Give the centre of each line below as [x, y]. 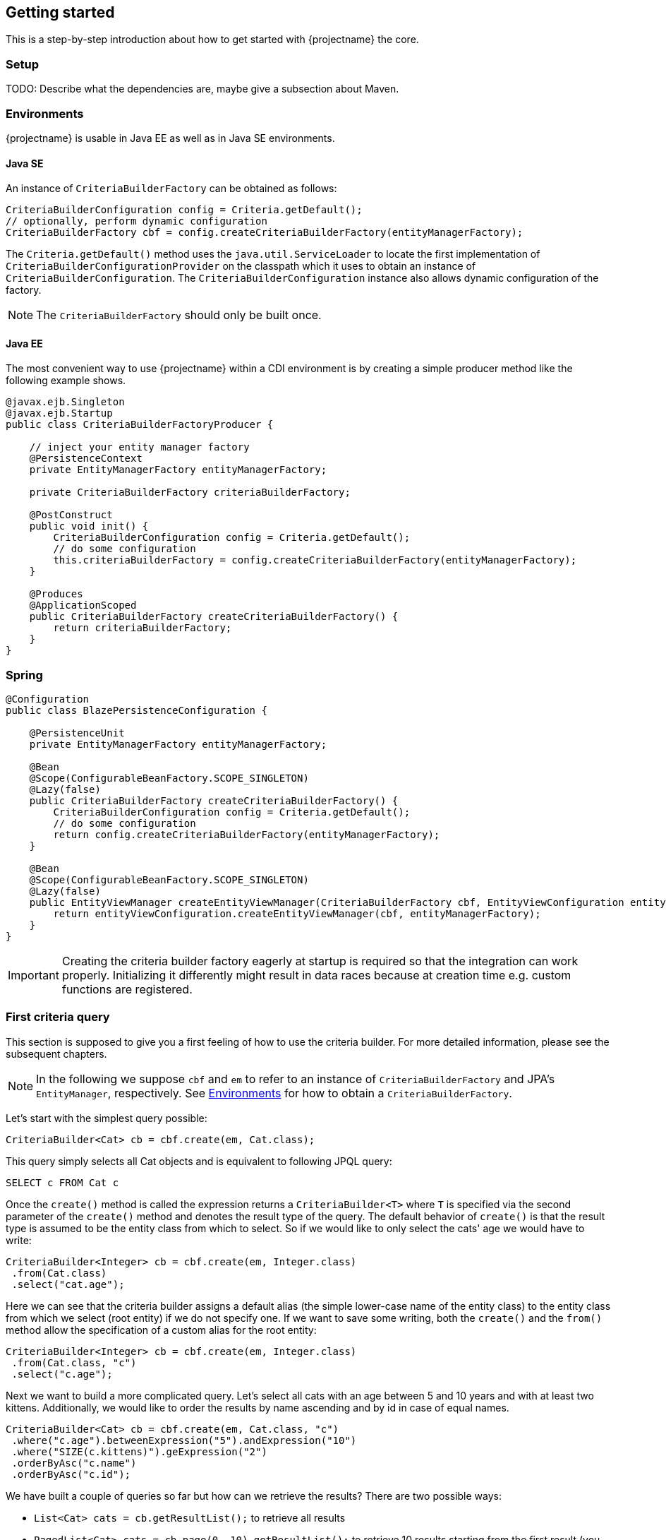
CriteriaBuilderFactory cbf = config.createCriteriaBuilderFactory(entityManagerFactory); [265, 233]
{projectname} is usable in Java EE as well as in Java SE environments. [170, 138]
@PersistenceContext [86, 459]
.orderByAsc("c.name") [74, 1463]
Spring [24, 675]
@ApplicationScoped [83, 605]
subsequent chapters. [56, 1053]
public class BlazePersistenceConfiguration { [137, 711]
